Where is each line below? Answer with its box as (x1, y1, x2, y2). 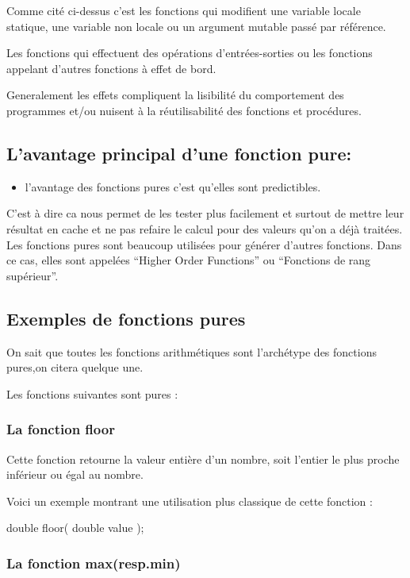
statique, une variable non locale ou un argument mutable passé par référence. (6, 17, 386, 34)
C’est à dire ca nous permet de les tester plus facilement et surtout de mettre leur (6, 205, 404, 222)
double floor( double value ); (6, 519, 144, 536)
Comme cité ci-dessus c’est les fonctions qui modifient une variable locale (6, 2, 361, 18)
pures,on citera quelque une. (6, 359, 144, 376)
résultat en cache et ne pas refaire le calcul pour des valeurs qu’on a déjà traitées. (6, 220, 403, 237)
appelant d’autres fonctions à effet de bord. (6, 60, 216, 76)
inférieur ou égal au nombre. (6, 466, 144, 483)
